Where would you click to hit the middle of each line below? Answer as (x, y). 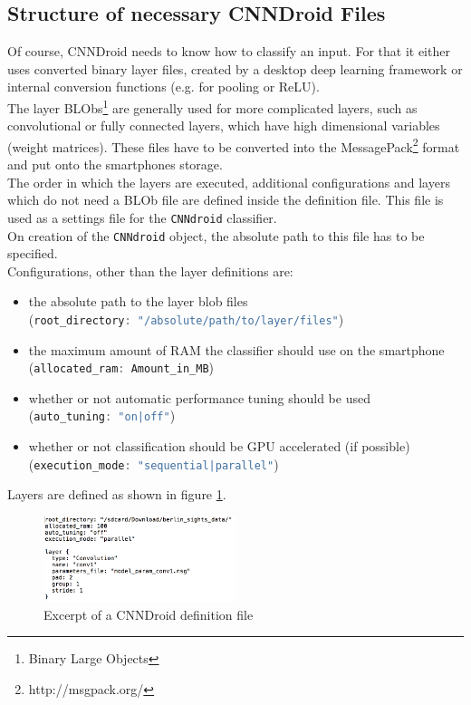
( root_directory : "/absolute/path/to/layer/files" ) (186, 319)
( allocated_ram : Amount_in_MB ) (121, 367)
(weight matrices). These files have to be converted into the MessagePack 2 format (234, 145)
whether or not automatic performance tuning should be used (199, 397)
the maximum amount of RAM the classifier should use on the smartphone (236, 349)
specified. (33, 253)
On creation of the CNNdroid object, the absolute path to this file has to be (216, 235)
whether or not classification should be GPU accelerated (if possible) (219, 446)
